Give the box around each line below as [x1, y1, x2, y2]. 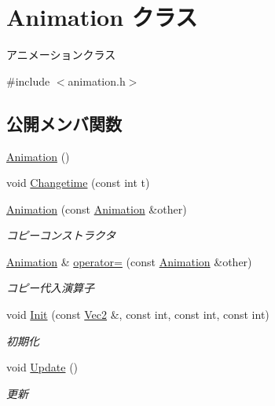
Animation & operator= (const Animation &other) [6, 253, 252, 269]
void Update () [6, 359, 79, 375]
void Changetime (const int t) [6, 174, 150, 191]
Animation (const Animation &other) [6, 200, 187, 217]
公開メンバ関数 [6, 111, 122, 135]
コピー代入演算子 [6, 280, 94, 296]
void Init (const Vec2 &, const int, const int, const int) [6, 306, 269, 323]
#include [6, 72, 50, 89]
